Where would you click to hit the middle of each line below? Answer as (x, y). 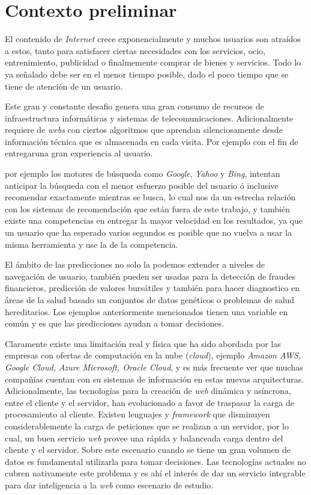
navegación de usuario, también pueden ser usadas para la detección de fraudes (150, 276)
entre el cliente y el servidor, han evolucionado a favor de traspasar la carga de (149, 402)
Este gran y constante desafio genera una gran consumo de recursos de (134, 106)
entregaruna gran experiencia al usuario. (79, 153)
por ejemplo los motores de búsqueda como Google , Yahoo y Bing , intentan (143, 174)
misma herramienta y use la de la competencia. (92, 244)
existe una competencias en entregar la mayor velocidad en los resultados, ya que (154, 220)
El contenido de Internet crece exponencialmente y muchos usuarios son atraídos (153, 39)
